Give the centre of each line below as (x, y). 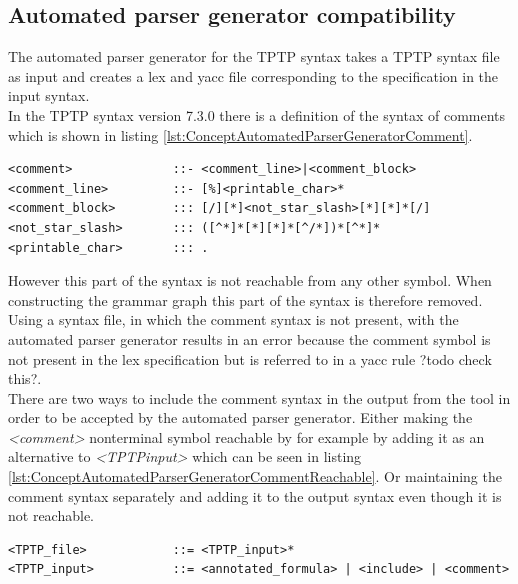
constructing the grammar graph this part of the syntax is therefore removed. (245, 299)
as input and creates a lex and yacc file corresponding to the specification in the (253, 75)
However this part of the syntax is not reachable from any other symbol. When (250, 280)
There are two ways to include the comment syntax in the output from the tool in (259, 397)
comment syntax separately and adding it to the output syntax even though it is (255, 495)
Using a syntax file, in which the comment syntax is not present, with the (233, 319)
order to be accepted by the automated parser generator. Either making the (240, 417)
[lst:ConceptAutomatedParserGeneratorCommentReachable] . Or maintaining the (255, 476)
